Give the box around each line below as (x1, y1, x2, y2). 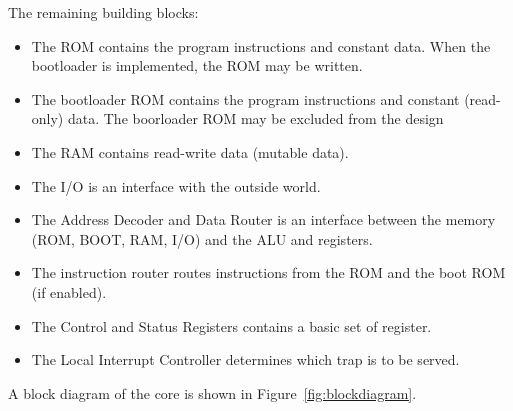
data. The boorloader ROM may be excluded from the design (67, 108, 444, 129)
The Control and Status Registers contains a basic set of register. (31, 315, 432, 336)
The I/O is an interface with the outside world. (31, 175, 321, 196)
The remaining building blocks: (8, 2, 199, 22)
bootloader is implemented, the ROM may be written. (31, 55, 363, 76)
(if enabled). (31, 281, 107, 302)
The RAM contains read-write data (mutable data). (31, 141, 349, 162)
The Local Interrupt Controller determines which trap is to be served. (31, 349, 460, 370)
